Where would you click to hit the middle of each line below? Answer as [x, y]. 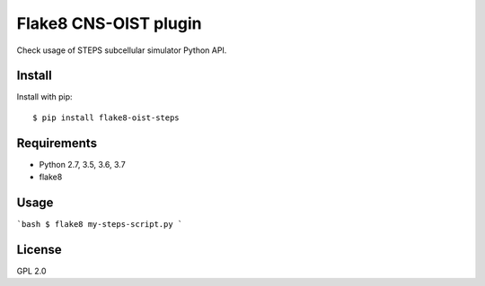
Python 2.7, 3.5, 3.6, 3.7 [82, 164]
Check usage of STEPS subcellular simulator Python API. [122, 50]
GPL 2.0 [31, 271]
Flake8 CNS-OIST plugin [109, 23]
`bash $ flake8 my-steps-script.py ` [100, 225]
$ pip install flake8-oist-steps [106, 117]
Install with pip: [44, 97]
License [39, 250]
